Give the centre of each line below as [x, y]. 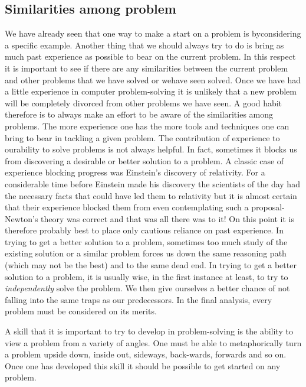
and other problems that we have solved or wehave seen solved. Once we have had [153, 79]
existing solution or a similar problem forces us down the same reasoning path [146, 253]
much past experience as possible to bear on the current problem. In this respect [150, 56]
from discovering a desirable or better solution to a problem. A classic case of [144, 160]
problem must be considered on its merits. [81, 311]
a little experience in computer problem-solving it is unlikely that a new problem [151, 91]
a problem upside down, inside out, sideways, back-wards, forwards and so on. [146, 354]
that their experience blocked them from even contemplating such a [127, 207]
